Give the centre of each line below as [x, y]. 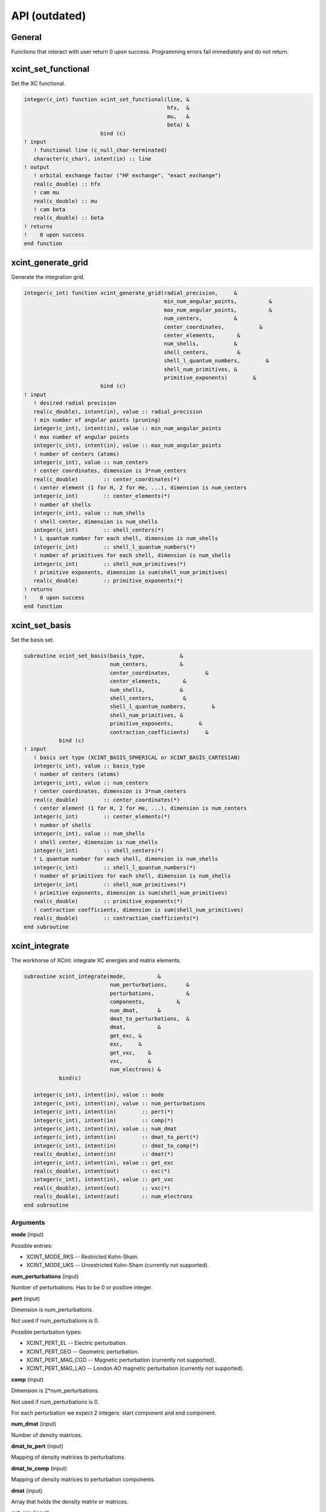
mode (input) [27, 1234]
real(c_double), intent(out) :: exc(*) [102, 1171]
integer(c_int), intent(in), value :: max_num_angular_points [127, 445]
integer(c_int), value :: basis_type [89, 766]
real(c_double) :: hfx [67, 184]
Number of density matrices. [47, 1435]
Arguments [28, 1222]
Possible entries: [32, 1245]
